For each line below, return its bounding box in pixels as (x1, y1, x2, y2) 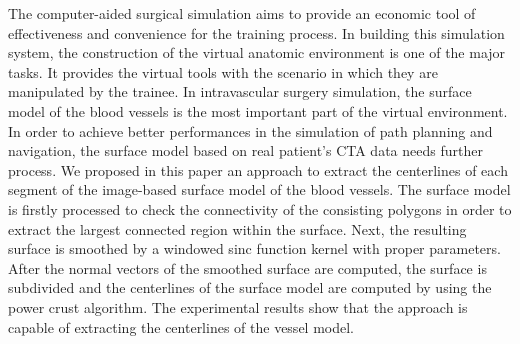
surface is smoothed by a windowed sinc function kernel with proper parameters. (8, 238, 501, 259)
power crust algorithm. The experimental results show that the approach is (8, 296, 468, 317)
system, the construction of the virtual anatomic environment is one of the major (8, 42, 506, 63)
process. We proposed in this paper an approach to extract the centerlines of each (8, 159, 508, 180)
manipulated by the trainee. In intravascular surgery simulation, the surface (8, 81, 472, 102)
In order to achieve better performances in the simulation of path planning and (8, 120, 493, 141)
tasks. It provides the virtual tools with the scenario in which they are (8, 61, 438, 82)
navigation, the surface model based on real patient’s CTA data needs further (8, 140, 483, 161)
